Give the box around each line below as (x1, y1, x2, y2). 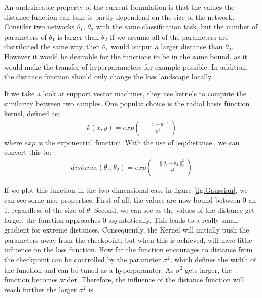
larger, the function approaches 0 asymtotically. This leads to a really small (4, 214, 238, 225)
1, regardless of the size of (4, 204, 85, 215)
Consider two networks (4, 21, 75, 32)
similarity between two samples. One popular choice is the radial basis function (4, 98, 250, 109)
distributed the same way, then (4, 41, 100, 52)
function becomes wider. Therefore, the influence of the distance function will (4, 274, 244, 285)
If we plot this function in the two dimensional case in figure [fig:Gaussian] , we (4, 184, 248, 195)
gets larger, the (185, 264, 232, 275)
